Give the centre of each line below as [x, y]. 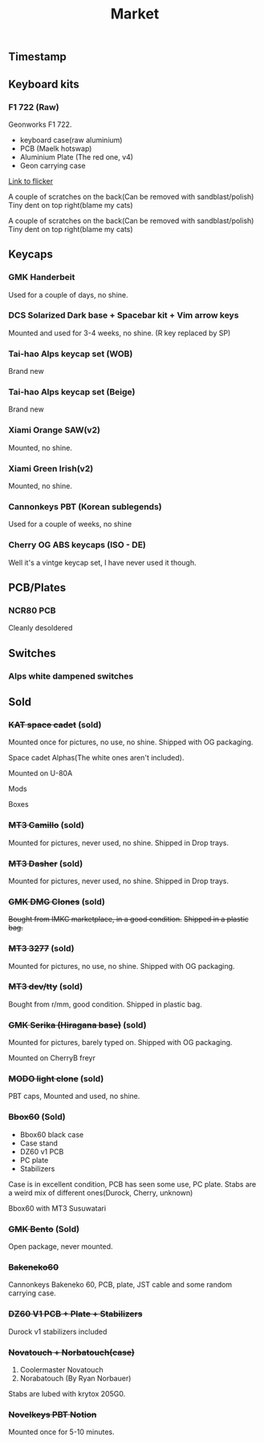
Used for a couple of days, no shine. [68, 294]
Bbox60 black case [52, 1134]
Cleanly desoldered [41, 628]
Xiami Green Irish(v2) [51, 468]
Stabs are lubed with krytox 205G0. [67, 1393]
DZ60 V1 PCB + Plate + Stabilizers [75, 1314]
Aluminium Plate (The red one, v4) [77, 156]
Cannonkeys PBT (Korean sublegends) [85, 506]
